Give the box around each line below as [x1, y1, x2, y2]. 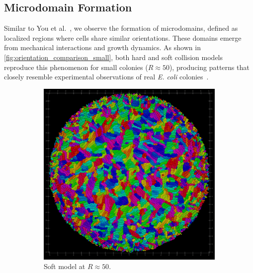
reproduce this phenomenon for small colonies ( [4, 62, 148, 72]
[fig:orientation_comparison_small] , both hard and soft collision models [4, 52, 223, 62]
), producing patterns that [169, 62, 250, 72]
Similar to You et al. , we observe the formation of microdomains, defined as [4, 23, 238, 33]
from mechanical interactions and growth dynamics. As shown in [4, 42, 201, 53]
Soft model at [44, 261, 85, 272]
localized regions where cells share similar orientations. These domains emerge [4, 32, 242, 43]
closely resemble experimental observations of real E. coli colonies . [4, 71, 209, 82]
